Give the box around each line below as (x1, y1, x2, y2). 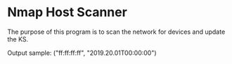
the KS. (7, 34, 29, 43)
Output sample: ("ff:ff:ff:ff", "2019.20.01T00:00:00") (7, 49, 157, 57)
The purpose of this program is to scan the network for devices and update (7, 27, 226, 36)
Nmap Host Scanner (7, 4, 128, 20)
